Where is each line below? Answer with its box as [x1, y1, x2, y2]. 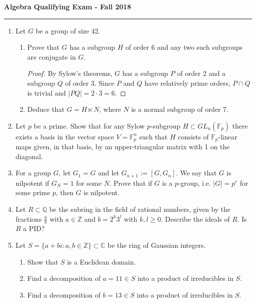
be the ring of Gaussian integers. [107, 240, 206, 250]
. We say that [176, 168, 217, 178]
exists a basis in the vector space [15, 131, 114, 141]
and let [98, 168, 119, 178]
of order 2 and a [177, 68, 226, 78]
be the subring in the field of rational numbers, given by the [49, 204, 230, 214]
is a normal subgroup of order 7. [131, 104, 228, 114]
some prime [15, 187, 50, 198]
